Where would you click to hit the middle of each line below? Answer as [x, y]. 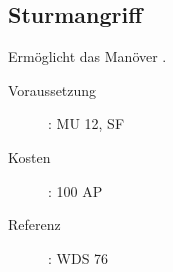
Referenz [34, 224]
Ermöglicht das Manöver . [87, 56]
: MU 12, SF [86, 123]
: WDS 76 [78, 257]
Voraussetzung [52, 89]
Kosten [29, 156]
